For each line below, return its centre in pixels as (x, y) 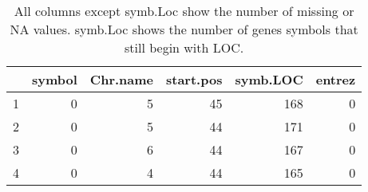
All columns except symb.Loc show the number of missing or (184, 11)
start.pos (194, 79)
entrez (336, 79)
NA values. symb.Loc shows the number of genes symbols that (184, 29)
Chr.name (121, 79)
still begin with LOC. (184, 47)
